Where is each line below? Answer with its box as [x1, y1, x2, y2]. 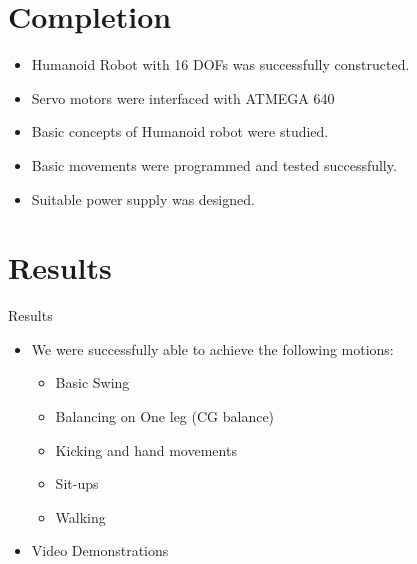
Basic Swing [55, 372, 130, 393]
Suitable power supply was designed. [31, 188, 255, 209]
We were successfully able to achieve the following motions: [31, 338, 394, 359]
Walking [55, 506, 106, 527]
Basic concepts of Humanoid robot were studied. [31, 121, 329, 142]
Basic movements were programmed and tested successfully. [31, 154, 397, 175]
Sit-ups [55, 473, 99, 494]
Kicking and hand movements [55, 439, 237, 460]
